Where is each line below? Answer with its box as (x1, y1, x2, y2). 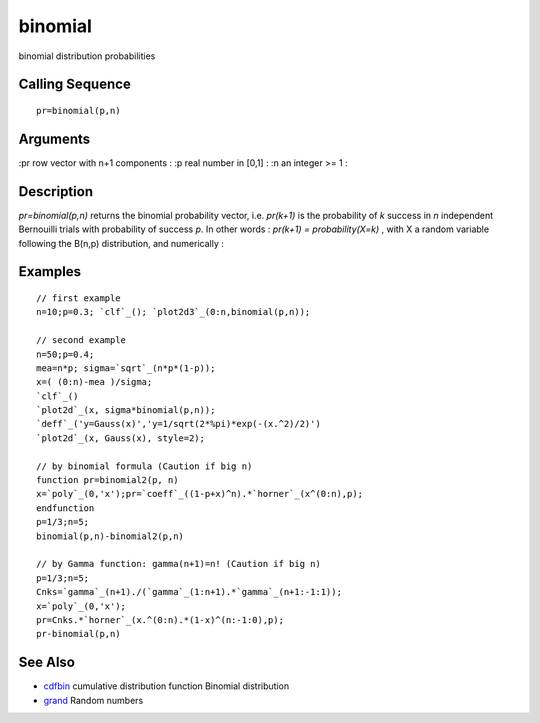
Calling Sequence (18, 76, 132, 93)
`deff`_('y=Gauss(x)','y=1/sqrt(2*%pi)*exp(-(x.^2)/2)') (36, 418, 322, 430)
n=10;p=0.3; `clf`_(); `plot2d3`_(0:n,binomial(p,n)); (36, 306, 311, 318)
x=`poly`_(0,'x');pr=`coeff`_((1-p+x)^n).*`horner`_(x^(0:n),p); (36, 488, 364, 500)
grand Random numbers (43, 694, 144, 706)
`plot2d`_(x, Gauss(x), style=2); (36, 432, 205, 444)
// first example (36, 292, 121, 304)
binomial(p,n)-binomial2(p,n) (36, 530, 185, 542)
